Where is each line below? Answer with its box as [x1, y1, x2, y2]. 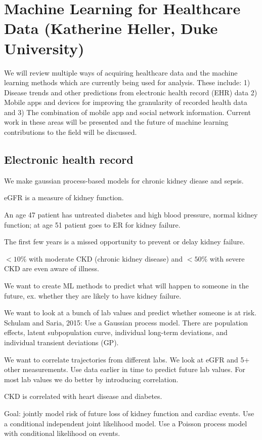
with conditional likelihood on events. [4, 428, 120, 438]
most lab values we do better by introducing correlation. [4, 374, 179, 384]
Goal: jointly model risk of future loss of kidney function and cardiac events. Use [4, 408, 254, 418]
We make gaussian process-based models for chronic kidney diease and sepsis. [4, 175, 244, 186]
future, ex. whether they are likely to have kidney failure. [4, 290, 182, 301]
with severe [209, 253, 245, 264]
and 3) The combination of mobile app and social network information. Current [4, 106, 251, 117]
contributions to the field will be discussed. [4, 127, 137, 137]
